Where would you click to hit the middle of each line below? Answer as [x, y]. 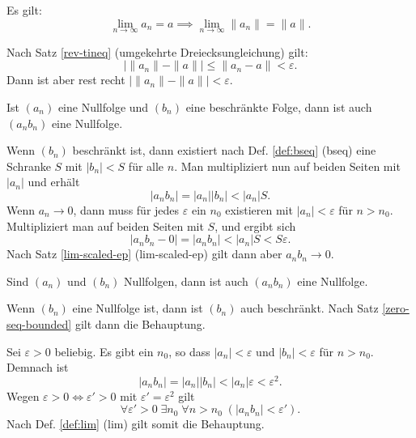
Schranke [29, 166]
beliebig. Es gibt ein [104, 351]
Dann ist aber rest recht [66, 80]
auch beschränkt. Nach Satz [310, 308]
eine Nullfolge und [103, 107]
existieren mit [259, 209]
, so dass [189, 351]
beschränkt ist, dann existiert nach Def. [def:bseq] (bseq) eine [224, 150]
